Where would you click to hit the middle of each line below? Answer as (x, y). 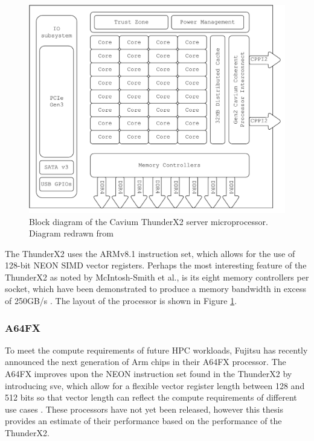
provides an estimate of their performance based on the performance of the (143, 421)
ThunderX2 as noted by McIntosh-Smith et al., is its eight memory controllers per (157, 277)
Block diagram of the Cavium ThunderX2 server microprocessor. (149, 221)
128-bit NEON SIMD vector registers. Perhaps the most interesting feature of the (156, 265)
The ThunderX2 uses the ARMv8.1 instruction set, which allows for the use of (150, 253)
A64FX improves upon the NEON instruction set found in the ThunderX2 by (149, 374)
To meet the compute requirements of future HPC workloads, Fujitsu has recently (156, 350)
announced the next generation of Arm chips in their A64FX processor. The (146, 362)
